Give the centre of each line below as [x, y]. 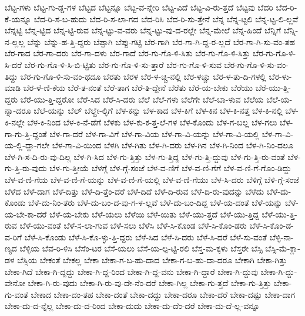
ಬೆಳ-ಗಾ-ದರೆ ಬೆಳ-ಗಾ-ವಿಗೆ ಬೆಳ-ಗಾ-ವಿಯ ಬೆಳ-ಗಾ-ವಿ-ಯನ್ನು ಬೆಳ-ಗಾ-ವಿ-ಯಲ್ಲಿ [155, 133]
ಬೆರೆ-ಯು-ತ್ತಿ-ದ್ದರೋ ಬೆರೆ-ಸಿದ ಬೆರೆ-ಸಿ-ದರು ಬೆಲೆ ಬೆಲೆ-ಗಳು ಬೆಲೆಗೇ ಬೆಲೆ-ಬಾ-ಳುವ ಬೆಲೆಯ [142, 99]
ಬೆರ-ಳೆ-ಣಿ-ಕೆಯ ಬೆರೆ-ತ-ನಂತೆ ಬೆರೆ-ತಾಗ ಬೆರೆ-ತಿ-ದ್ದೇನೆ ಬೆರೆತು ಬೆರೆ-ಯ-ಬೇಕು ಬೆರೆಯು [138, 88]
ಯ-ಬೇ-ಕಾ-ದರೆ [26, 214]
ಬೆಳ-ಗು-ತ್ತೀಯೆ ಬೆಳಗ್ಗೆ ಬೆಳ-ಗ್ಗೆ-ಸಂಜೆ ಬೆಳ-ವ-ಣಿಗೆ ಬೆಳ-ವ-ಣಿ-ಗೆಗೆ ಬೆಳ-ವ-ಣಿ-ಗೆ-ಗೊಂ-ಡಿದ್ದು [170, 168]
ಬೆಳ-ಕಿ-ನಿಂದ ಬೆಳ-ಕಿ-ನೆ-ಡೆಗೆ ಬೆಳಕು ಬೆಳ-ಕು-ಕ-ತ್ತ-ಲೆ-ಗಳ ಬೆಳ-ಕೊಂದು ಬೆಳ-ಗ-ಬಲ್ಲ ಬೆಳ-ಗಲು [152, 122]
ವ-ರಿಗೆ [14, 237]
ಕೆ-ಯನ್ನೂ [18, 18]
